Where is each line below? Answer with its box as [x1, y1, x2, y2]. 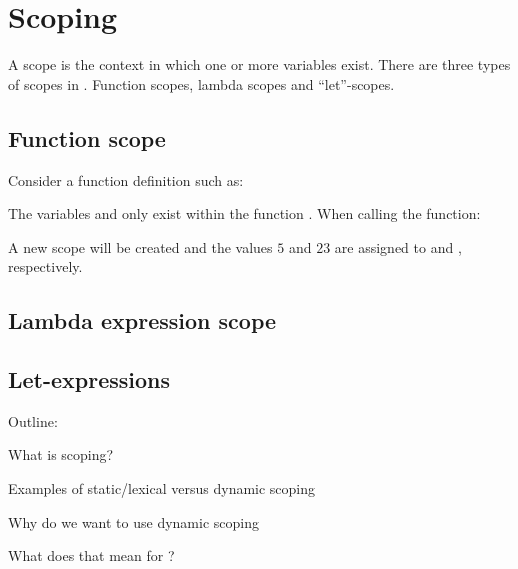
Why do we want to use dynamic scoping [8, 511, 259, 532]
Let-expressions [8, 364, 171, 395]
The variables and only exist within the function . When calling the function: [8, 203, 481, 224]
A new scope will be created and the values [8, 236, 273, 257]
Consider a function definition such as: [8, 169, 244, 190]
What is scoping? [8, 444, 114, 465]
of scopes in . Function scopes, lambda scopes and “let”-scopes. [8, 73, 395, 94]
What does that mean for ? [8, 545, 175, 566]
